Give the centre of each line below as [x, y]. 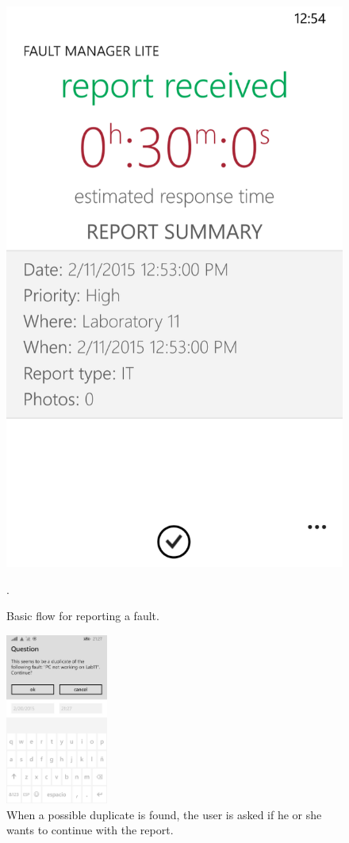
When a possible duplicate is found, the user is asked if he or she [164, 814]
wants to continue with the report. [90, 830]
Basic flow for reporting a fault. [83, 616]
